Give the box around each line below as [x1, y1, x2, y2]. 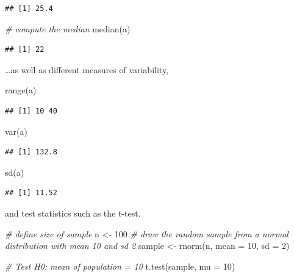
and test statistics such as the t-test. [5, 206, 141, 219]
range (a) [5, 84, 37, 96]
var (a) [5, 124, 28, 137]
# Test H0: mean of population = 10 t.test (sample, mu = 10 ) [5, 259, 235, 272]
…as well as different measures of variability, [5, 63, 169, 76]
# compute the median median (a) [5, 22, 131, 35]
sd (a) [5, 165, 24, 178]
